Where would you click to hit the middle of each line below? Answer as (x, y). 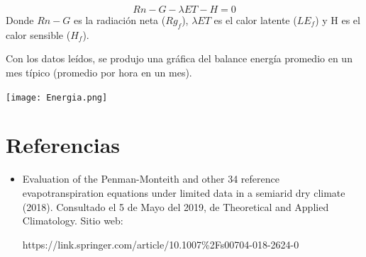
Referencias (63, 145)
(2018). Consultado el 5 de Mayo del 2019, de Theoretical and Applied (176, 206)
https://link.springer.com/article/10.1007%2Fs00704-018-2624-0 (161, 244)
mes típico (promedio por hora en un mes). (99, 72)
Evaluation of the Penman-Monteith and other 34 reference (151, 179)
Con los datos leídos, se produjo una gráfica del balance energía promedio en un (179, 58)
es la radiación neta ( (120, 20)
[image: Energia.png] (57, 97)
